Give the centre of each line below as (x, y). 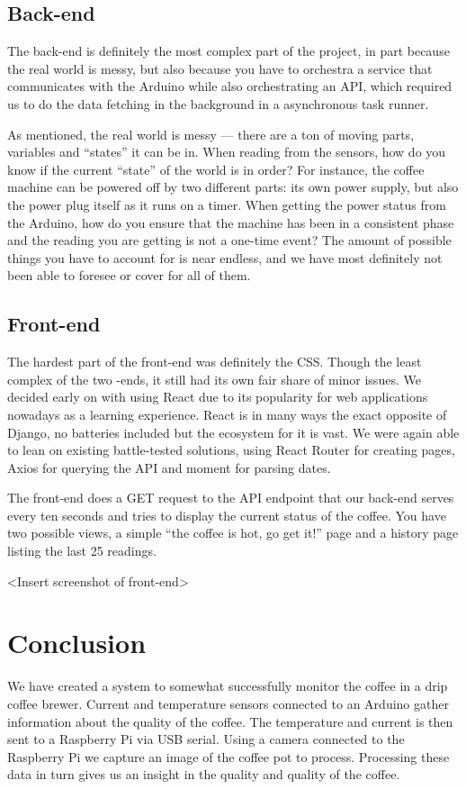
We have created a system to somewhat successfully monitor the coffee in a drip (228, 686)
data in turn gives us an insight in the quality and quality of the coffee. (204, 774)
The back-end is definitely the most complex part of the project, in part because (229, 51)
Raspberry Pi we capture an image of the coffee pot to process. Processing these (229, 756)
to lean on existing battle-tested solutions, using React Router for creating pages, (231, 450)
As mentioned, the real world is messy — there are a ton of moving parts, (211, 134)
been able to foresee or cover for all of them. (129, 275)
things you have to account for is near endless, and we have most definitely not (225, 257)
